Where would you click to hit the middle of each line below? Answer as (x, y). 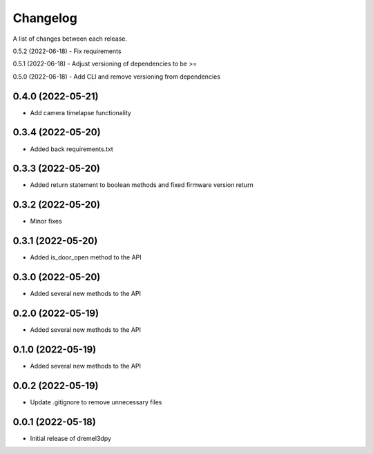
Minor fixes (46, 221)
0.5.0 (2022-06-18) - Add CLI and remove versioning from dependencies (117, 77)
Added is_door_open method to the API (86, 257)
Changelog (45, 18)
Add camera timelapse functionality (80, 112)
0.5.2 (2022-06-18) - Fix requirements (67, 51)
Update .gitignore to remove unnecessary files (96, 402)
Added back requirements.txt (71, 149)
